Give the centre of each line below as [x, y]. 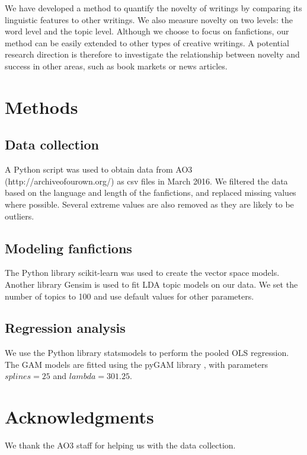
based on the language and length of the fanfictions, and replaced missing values [151, 192]
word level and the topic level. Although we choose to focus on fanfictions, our [147, 31]
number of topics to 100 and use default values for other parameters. [129, 296]
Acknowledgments [79, 417]
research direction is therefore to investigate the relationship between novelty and [152, 54]
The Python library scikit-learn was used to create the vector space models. [142, 273]
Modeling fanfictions [68, 248]
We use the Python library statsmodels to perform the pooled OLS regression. [147, 353]
